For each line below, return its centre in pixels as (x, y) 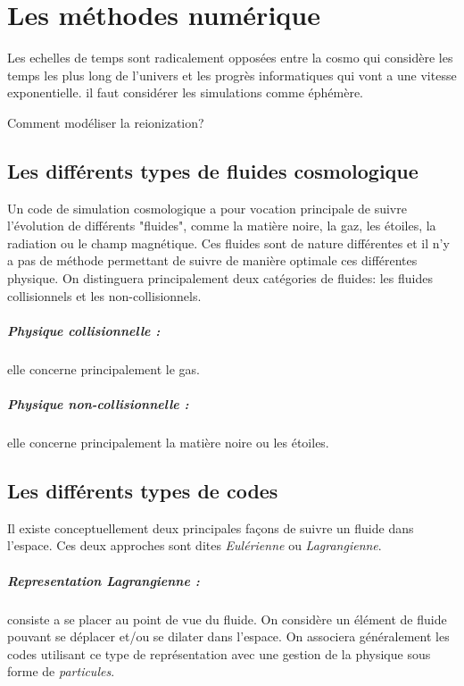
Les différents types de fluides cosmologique (213, 170)
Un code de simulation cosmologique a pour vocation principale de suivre (207, 208)
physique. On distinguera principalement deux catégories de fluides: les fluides (220, 278)
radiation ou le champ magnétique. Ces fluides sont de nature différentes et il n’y (228, 243)
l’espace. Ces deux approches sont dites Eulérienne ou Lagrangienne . (195, 545)
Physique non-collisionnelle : (98, 404)
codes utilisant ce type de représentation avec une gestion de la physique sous (219, 653)
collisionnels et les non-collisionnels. (104, 295)
